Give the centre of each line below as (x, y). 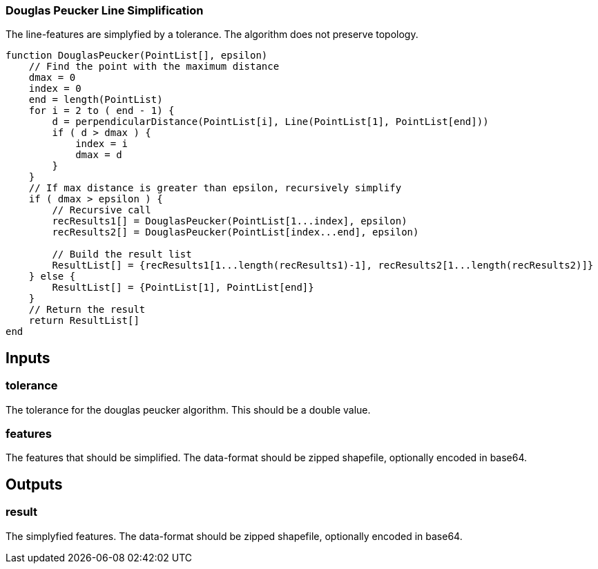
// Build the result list (122, 254)
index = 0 (55, 89)
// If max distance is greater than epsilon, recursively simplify (215, 188)
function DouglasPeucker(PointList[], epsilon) (137, 56)
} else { (52, 277)
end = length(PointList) (96, 100)
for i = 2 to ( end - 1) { (102, 111)
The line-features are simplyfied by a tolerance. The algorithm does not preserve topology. (212, 35)
